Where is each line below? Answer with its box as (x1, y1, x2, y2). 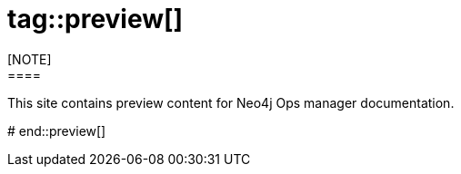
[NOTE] (7, 51, 52, 67)
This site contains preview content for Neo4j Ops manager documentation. (7, 94, 455, 111)
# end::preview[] (7, 122, 106, 139)
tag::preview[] (7, 4, 184, 34)
